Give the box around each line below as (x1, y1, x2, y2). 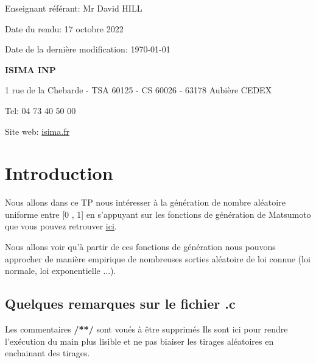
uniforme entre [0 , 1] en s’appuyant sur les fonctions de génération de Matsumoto (5, 207, 311, 220)
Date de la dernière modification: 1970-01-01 (5, 43, 170, 56)
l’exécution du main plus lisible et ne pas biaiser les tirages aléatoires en (5, 334, 274, 347)
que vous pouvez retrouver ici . (5, 220, 117, 232)
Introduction (5, 160, 113, 185)
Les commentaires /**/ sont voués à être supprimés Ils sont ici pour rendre (5, 323, 288, 336)
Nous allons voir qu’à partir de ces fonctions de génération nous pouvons (5, 240, 276, 253)
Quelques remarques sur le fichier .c (5, 294, 236, 313)
